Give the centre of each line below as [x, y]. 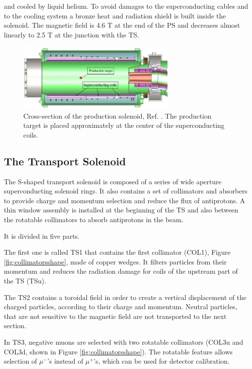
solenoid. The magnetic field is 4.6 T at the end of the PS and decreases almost [122, 25]
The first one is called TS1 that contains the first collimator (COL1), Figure [117, 252]
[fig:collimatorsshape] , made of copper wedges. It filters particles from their [115, 261]
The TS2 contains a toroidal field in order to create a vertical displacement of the [125, 297]
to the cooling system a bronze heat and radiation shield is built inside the [115, 15]
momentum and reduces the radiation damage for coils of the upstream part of [121, 271]
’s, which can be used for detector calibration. [161, 361]
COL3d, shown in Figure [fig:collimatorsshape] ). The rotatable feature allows [118, 351]
